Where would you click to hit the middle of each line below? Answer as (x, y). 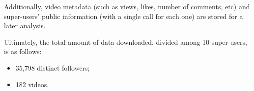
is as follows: (23, 51)
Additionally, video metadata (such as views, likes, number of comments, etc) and (127, 6)
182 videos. (32, 84)
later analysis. (25, 26)
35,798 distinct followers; (53, 67)
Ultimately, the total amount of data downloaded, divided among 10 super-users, (126, 42)
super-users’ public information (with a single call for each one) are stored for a (124, 16)
